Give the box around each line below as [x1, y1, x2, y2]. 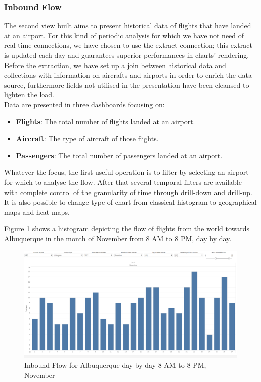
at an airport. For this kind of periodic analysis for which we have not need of [4, 30, 244, 40]
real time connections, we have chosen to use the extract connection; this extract [4, 40, 252, 50]
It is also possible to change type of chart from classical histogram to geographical [4, 197, 257, 207]
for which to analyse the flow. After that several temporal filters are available [4, 176, 242, 187]
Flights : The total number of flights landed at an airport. [16, 116, 195, 126]
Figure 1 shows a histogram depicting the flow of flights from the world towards [4, 223, 250, 234]
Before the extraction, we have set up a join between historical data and [4, 59, 226, 70]
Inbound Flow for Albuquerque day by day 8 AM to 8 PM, [24, 360, 206, 370]
